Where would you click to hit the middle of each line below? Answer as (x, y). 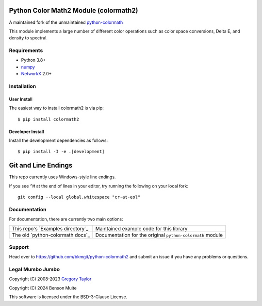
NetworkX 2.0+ (36, 74)
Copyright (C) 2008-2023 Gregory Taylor (50, 279)
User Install (21, 99)
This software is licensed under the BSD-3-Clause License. (68, 297)
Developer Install (26, 132)
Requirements (26, 51)
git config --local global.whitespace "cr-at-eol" (79, 197)
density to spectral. (28, 38)
